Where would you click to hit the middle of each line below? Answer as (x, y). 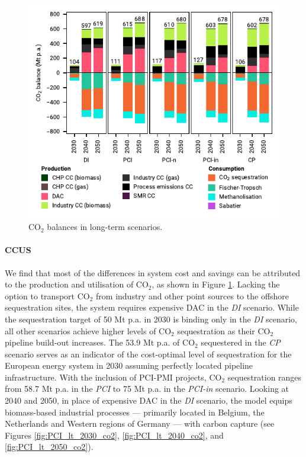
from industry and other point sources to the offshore (193, 295)
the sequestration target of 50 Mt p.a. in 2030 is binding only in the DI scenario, (151, 319)
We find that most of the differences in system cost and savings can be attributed (153, 272)
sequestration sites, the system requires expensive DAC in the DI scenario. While (152, 307)
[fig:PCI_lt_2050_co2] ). (49, 447)
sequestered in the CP (241, 342)
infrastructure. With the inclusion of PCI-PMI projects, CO (113, 377)
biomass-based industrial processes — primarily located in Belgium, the (135, 412)
